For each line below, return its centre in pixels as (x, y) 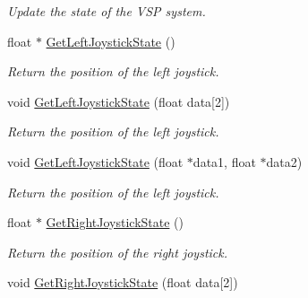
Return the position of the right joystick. (118, 252)
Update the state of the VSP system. (107, 11)
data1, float (224, 161)
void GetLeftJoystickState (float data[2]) (119, 101)
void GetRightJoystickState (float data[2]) (123, 282)
